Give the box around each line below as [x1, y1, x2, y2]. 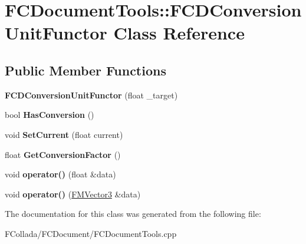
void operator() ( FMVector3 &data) [5, 187, 141, 200]
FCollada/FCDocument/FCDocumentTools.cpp [5, 227, 177, 239]
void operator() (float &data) [5, 168, 116, 180]
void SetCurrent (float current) [5, 128, 123, 140]
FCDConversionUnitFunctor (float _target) [5, 88, 178, 101]
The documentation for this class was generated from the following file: [5, 207, 261, 220]
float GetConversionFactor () [5, 148, 121, 160]
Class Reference [113, 21, 245, 45]
